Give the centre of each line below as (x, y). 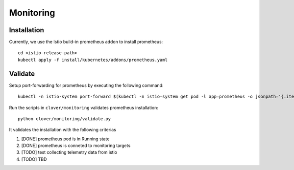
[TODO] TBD (34, 159)
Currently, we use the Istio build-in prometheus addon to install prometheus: (86, 42)
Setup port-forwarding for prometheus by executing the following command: (86, 85)
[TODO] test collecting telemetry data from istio (69, 152)
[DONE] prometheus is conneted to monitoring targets (76, 146)
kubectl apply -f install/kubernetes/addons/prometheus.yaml (93, 60)
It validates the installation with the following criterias (62, 130)
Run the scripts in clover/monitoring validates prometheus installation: (84, 107)
